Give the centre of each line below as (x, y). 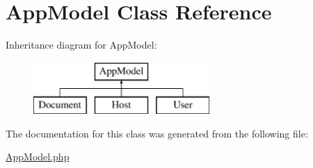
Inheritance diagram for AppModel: (81, 45)
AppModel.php (38, 157)
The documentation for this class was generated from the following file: (157, 133)
